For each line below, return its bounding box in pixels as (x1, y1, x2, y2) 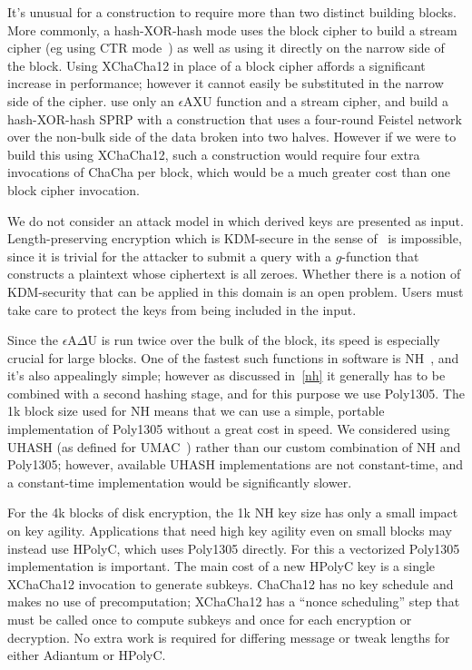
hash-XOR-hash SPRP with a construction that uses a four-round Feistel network (7, 109, 462, 128)
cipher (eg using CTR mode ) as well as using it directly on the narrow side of (7, 38, 445, 57)
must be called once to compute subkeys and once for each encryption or (7, 610, 412, 628)
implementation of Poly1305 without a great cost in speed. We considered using (7, 419, 450, 438)
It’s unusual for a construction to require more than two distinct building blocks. (7, 3, 457, 21)
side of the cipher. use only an (7, 91, 174, 110)
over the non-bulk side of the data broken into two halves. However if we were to (7, 127, 457, 146)
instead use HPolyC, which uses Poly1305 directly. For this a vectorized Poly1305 (7, 538, 460, 557)
